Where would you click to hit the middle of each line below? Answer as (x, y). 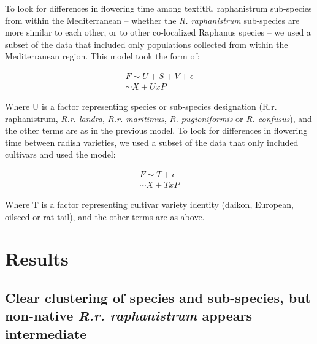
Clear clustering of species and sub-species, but (158, 298)
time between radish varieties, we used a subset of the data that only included (152, 142)
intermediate (46, 333)
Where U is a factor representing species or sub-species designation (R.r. (141, 106)
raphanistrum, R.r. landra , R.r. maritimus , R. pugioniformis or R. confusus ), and (158, 118)
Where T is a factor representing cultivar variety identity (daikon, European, (149, 204)
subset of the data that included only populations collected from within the (147, 44)
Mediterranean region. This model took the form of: (102, 56)
